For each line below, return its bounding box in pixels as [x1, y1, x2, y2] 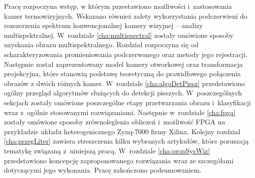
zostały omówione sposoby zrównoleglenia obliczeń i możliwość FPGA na [4, 117, 225, 127]
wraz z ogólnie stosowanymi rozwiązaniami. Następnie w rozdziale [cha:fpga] [4, 107, 236, 117]
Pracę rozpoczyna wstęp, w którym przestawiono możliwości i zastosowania [4, 1, 232, 11]
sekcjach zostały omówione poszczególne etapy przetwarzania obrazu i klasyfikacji [4, 97, 251, 107]
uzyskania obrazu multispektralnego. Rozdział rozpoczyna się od [4, 39, 199, 50]
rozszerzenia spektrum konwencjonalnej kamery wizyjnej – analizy [4, 20, 203, 30]
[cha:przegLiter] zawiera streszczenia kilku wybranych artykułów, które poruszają [4, 136, 249, 146]
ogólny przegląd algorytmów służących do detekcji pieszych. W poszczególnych [4, 88, 242, 98]
